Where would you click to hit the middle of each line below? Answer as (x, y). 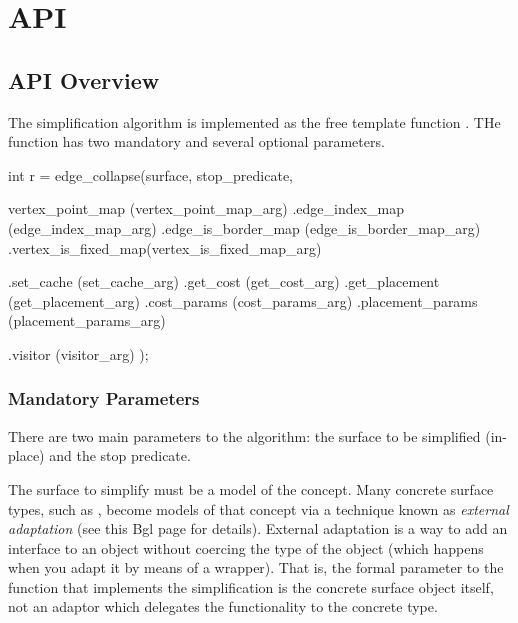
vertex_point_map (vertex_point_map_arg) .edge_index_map (206, 208)
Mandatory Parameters (104, 398)
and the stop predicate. (120, 455)
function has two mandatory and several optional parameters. (196, 141)
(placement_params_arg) (87, 320)
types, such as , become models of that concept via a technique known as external (258, 508)
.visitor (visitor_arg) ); (78, 353)
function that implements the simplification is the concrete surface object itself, (251, 586)
